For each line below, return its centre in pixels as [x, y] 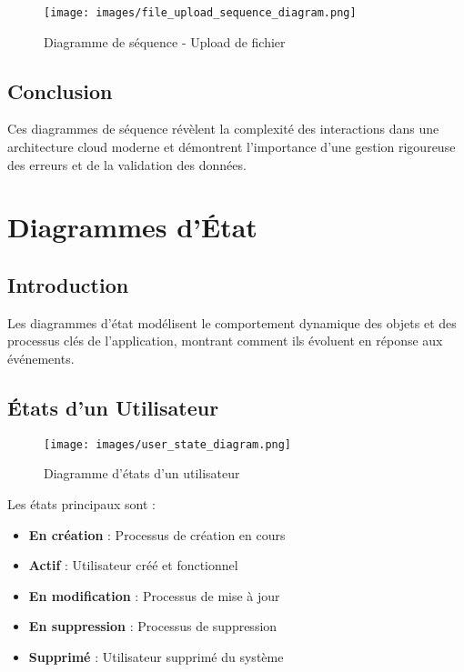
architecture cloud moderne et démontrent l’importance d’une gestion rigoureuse [232, 147]
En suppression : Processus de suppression [153, 626]
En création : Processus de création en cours [157, 534]
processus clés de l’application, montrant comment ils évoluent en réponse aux [225, 341]
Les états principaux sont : [82, 504]
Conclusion [60, 90]
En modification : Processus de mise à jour [154, 595]
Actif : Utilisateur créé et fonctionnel [133, 565]
